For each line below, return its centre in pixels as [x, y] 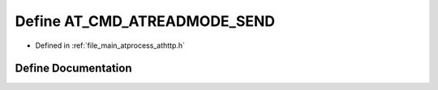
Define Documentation [73, 69]
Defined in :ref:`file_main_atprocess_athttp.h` [110, 45]
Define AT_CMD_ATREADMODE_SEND [145, 21]
